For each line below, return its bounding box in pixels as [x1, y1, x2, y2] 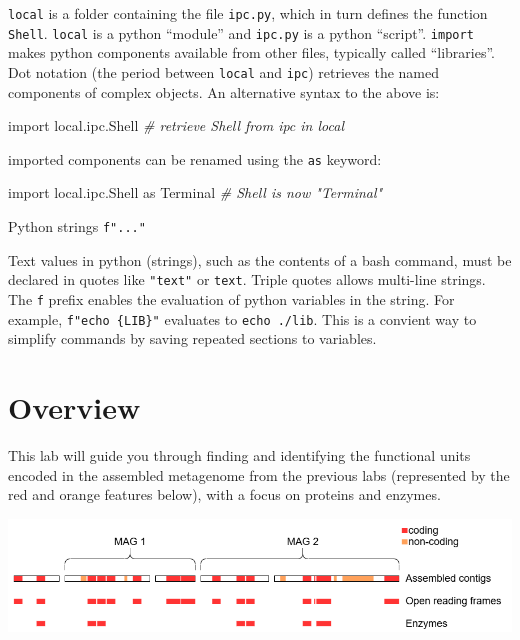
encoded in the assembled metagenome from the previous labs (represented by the [8, 464, 510, 485]
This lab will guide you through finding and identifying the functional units [8, 444, 471, 465]
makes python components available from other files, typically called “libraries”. [8, 42, 495, 63]
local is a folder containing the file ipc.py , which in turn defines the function [8, 3, 488, 23]
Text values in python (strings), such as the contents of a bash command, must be [8, 249, 512, 270]
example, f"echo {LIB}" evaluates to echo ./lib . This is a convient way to [8, 308, 477, 329]
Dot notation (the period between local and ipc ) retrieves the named [8, 61, 440, 82]
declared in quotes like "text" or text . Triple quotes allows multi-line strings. [8, 269, 486, 290]
